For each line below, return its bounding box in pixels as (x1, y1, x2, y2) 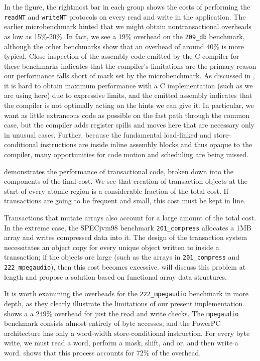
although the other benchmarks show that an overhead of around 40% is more (4, 41, 244, 51)
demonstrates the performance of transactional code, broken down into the (4, 166, 233, 176)
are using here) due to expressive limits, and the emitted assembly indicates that (4, 90, 252, 100)
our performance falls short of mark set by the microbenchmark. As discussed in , (4, 70, 255, 81)
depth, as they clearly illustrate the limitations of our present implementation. (4, 298, 245, 308)
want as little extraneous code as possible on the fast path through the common (4, 109, 249, 120)
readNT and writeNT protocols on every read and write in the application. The (4, 11, 246, 22)
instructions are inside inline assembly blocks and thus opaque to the (40, 139, 252, 150)
